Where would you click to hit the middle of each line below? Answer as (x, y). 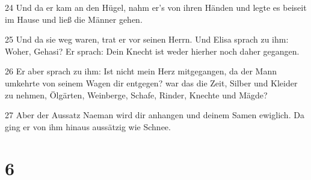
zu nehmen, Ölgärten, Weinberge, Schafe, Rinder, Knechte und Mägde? (136, 94)
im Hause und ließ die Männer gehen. (74, 19)
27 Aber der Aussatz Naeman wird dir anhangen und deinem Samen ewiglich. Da (155, 115)
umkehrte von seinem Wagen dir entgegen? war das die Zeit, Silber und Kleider (151, 82)
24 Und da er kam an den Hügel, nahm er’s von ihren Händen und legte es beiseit (156, 7)
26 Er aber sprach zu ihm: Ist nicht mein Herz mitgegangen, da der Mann (141, 71)
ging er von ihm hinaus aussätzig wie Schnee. (88, 126)
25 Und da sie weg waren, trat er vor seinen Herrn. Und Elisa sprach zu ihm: (147, 39)
